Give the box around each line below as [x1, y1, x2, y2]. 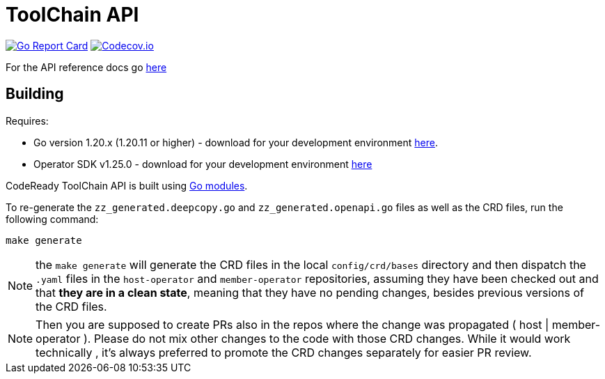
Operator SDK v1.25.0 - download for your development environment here [33, 157, 372, 170]
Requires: [6, 114, 49, 127]
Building [6, 85, 64, 103]
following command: [6, 212, 99, 225]
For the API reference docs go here [6, 61, 167, 73]
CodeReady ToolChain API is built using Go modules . [6, 179, 248, 192]
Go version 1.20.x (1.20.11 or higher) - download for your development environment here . [33, 136, 438, 148]
